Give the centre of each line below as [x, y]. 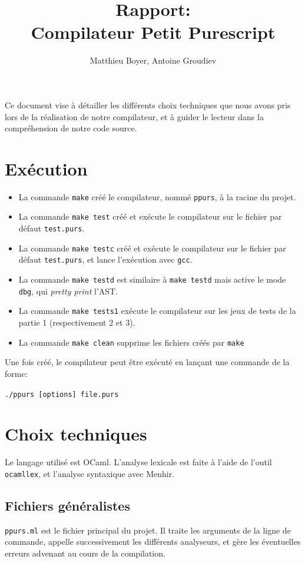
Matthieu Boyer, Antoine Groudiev [153, 60]
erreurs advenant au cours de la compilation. [85, 553]
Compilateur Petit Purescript [153, 32]
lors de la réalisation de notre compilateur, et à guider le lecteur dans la [134, 116]
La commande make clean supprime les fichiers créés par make [131, 342]
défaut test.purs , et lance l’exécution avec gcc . [105, 259]
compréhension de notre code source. [71, 128]
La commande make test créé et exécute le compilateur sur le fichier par [150, 216]
